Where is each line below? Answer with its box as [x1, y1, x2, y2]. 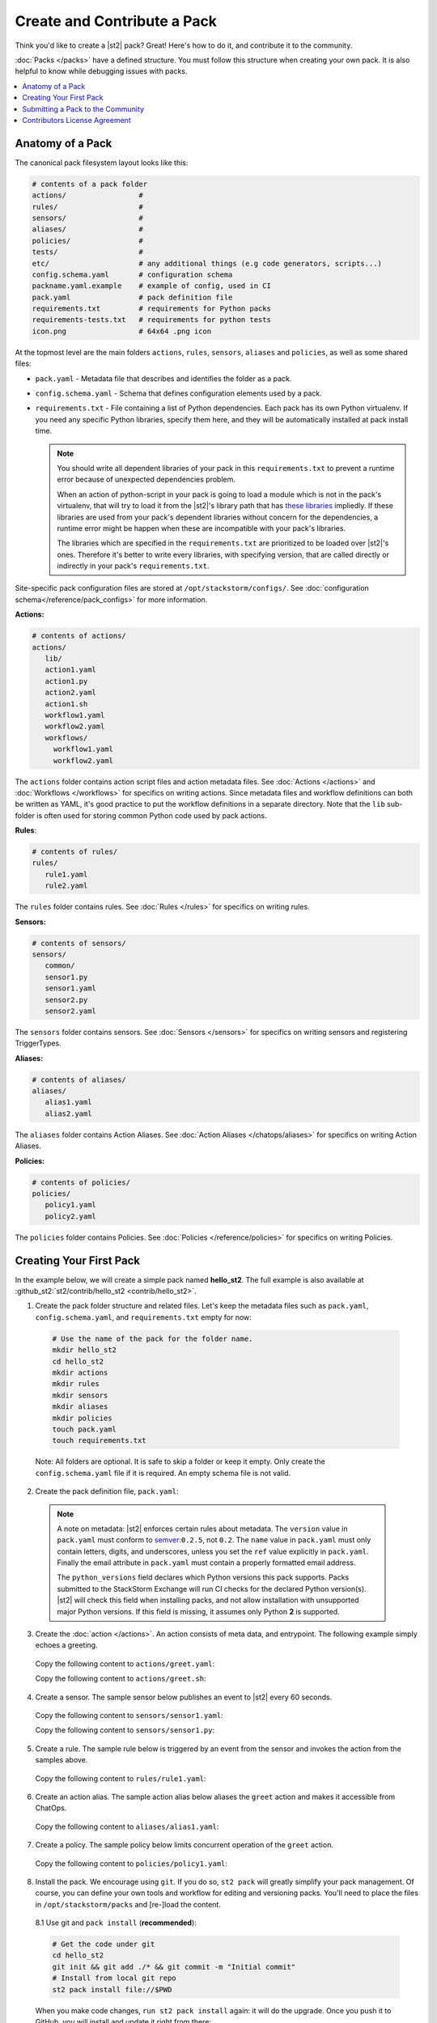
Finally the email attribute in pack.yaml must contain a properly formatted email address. [57, 1558, 356, 1567]
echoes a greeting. [35, 1640, 98, 1650]
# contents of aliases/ [32, 1075, 127, 1084]
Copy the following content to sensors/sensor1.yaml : [35, 1710, 223, 1720]
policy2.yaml [45, 1211, 97, 1221]
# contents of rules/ [32, 847, 118, 857]
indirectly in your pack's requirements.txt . [57, 561, 210, 570]
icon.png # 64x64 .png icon [32, 326, 212, 336]
